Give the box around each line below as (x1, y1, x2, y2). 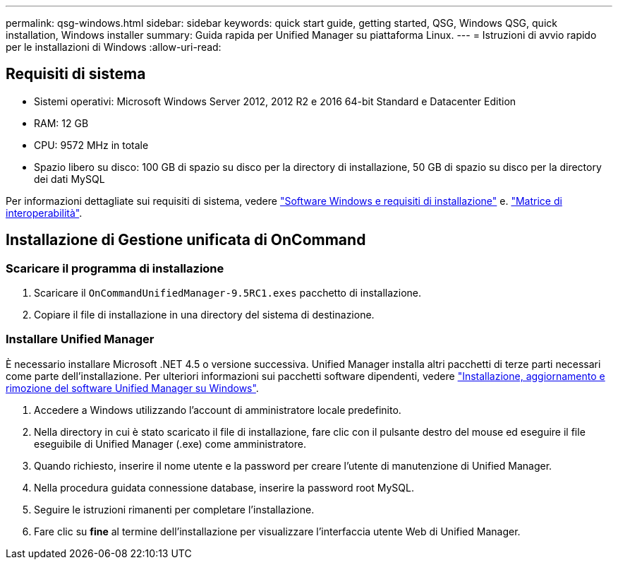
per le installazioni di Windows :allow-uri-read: (6, 41, 222, 53)
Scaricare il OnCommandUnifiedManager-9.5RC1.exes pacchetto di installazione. (34, 287, 422, 299)
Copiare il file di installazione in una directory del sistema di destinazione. (34, 309, 375, 321)
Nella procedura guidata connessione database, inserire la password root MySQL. (34, 481, 414, 494)
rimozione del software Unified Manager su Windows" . (6, 381, 259, 394)
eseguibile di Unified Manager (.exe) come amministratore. (34, 437, 306, 450)
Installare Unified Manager (6, 332, 154, 347)
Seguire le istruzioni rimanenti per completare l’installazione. (34, 503, 315, 516)
